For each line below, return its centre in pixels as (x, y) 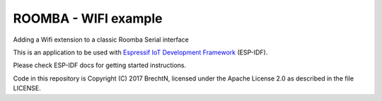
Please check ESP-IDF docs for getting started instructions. (100, 65)
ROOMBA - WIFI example (88, 18)
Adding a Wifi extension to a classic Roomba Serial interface (101, 40)
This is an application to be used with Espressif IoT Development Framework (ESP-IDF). (140, 52)
